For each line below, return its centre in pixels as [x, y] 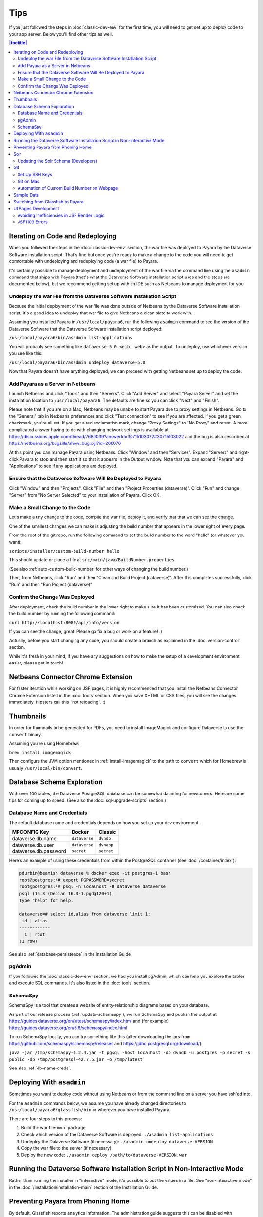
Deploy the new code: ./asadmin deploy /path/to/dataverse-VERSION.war [104, 1155]
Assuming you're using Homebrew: [44, 743]
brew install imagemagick [40, 753]
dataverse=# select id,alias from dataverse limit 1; [85, 914]
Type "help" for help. [46, 900]
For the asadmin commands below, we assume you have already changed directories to [97, 1103]
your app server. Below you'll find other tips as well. [61, 34]
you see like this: [26, 353]
